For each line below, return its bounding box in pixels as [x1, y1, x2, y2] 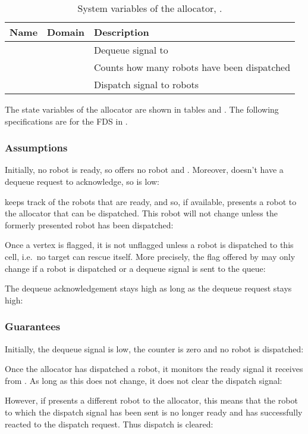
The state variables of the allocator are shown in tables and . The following [5, 103, 279, 115]
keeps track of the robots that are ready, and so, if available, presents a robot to [5, 195, 297, 207]
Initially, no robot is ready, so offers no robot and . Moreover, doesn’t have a [5, 163, 284, 176]
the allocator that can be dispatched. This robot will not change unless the [5, 207, 278, 219]
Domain [47, 25, 85, 39]
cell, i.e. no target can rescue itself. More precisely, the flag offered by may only [5, 250, 296, 262]
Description [94, 25, 149, 39]
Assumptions [5, 140, 68, 155]
